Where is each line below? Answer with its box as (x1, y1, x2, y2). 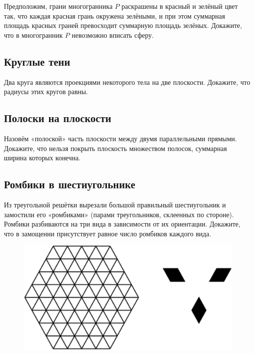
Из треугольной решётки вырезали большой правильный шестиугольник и (4, 199, 226, 209)
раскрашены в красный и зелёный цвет (121, 1, 238, 11)
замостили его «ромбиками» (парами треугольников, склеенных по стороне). (4, 209, 234, 219)
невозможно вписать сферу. (72, 29, 154, 40)
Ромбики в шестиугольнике (4, 177, 135, 192)
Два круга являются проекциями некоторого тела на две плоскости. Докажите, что (4, 76, 251, 87)
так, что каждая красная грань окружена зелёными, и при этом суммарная (4, 10, 226, 21)
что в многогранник (4, 29, 63, 40)
